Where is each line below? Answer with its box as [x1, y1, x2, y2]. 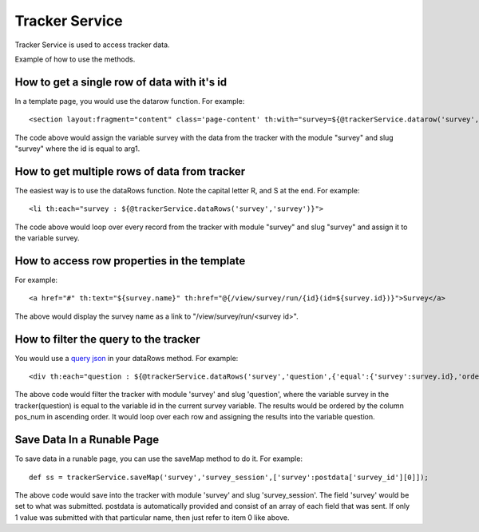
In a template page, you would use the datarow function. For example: [14, 96, 245, 105]
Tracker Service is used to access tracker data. [14, 40, 171, 50]
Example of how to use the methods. [14, 54, 136, 64]
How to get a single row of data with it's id [14, 75, 228, 89]
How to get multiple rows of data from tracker [14, 165, 246, 178]
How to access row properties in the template [14, 254, 246, 268]
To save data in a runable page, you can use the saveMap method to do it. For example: [14, 454, 303, 463]
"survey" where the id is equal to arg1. [14, 144, 141, 153]
